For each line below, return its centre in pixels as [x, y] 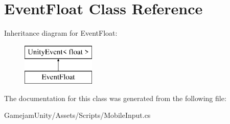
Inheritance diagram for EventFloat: [61, 33]
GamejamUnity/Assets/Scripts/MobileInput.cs [77, 115]
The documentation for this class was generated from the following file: [115, 98]
